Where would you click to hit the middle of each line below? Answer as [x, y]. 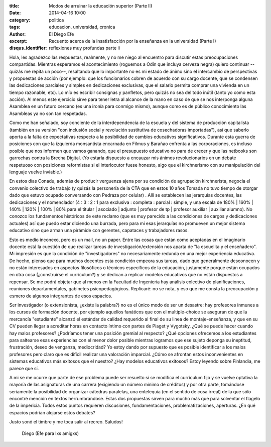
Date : [15, 13]
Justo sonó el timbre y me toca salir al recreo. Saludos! [66, 422]
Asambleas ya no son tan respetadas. [48, 114]
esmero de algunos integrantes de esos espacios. [61, 296]
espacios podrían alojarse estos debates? [52, 412]
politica [56, 20]
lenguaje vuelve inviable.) [36, 172]
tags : [15, 27]
